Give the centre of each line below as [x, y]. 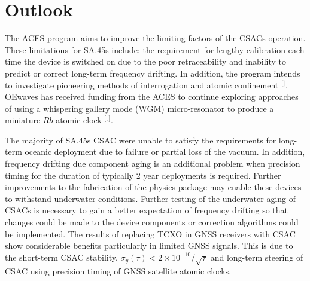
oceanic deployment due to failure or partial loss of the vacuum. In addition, [165, 152]
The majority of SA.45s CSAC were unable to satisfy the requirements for [141, 140]
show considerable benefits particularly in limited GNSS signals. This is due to [149, 245]
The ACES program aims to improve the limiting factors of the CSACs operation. [155, 38]
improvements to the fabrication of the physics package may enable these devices [153, 187]
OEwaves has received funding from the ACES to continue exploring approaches [152, 97]
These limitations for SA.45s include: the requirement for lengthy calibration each [155, 49]
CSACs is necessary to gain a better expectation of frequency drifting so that [147, 210]
